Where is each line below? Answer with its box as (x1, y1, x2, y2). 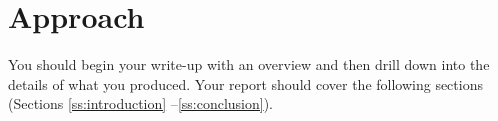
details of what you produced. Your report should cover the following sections (8, 73, 483, 94)
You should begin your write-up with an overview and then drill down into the (8, 54, 490, 75)
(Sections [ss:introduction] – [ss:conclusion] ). (8, 93, 274, 114)
